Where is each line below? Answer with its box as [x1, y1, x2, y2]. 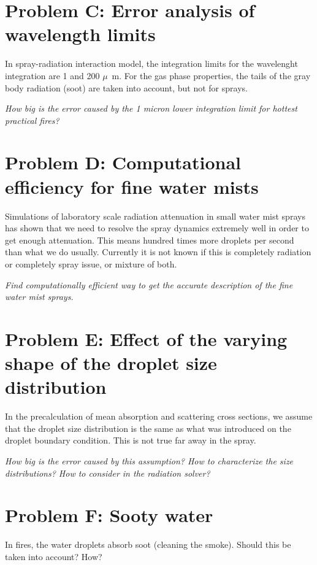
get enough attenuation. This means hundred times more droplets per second [5, 233, 294, 246]
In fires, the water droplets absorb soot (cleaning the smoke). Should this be [5, 538, 291, 551]
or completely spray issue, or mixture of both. [5, 257, 177, 270]
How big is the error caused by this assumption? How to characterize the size [5, 455, 294, 467]
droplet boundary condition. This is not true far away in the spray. [5, 434, 256, 447]
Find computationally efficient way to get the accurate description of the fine [5, 278, 293, 291]
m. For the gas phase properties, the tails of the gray [112, 69, 311, 82]
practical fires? [5, 113, 59, 126]
